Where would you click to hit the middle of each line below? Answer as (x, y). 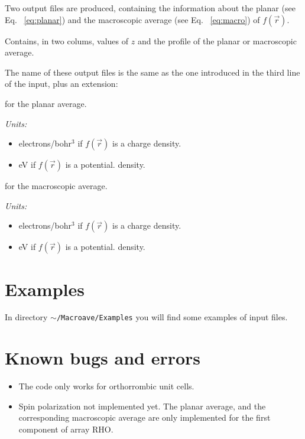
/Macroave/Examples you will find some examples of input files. (172, 317)
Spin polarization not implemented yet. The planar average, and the (142, 406)
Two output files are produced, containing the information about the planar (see (150, 8)
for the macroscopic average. (56, 186)
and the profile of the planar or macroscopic (217, 40)
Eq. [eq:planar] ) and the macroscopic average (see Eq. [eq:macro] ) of (132, 19)
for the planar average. (46, 103)
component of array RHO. (66, 429)
